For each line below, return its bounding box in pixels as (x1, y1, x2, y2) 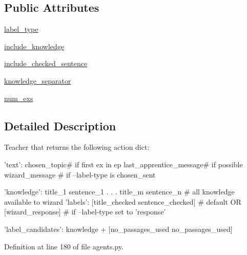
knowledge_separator (4, 75, 71, 86)
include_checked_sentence (4, 58, 88, 69)
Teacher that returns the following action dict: (4, 142, 150, 152)
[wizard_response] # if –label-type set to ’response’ (4, 206, 166, 217)
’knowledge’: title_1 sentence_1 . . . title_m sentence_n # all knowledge (4, 186, 235, 197)
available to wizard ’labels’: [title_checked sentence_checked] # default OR (4, 196, 241, 207)
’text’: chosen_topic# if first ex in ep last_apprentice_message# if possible (4, 159, 243, 169)
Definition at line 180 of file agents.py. (4, 241, 123, 251)
